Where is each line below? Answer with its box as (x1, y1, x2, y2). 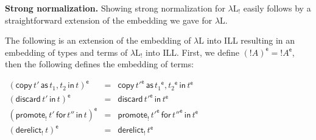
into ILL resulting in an (206, 34, 295, 47)
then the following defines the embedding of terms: (5, 58, 194, 70)
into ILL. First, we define (146, 45, 239, 58)
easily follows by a (243, 2, 311, 14)
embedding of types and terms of (5, 45, 128, 58)
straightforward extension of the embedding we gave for (5, 13, 212, 26)
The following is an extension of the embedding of (5, 34, 191, 47)
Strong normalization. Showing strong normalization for (5, 2, 225, 14)
